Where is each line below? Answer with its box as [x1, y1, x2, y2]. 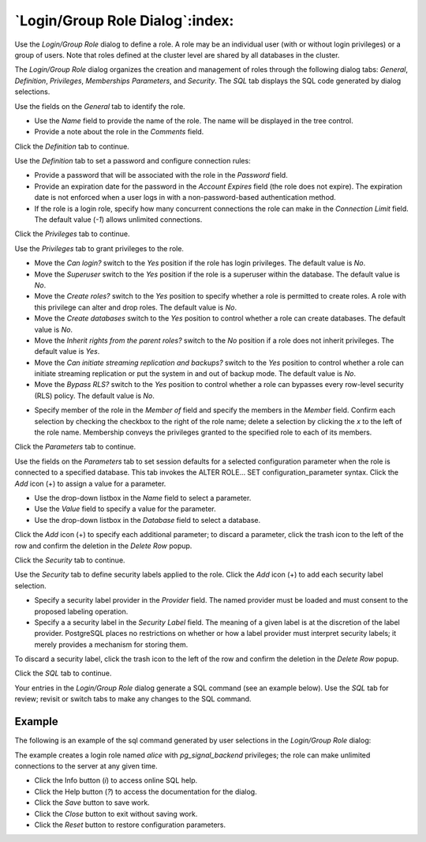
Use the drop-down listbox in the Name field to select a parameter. [34, 494, 252, 502]
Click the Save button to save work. [34, 798, 150, 807]
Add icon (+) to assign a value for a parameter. [14, 479, 166, 488]
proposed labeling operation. [34, 607, 129, 616]
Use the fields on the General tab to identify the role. [14, 101, 185, 111]
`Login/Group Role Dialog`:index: [14, 12, 234, 29]
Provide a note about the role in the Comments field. [34, 127, 204, 137]
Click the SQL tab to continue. [14, 668, 112, 678]
